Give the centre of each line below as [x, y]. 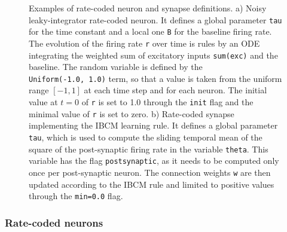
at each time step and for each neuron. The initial [175, 90]
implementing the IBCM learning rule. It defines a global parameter [153, 125]
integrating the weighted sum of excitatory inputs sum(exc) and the [153, 55]
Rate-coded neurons [54, 222]
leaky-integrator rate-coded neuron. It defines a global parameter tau [155, 19]
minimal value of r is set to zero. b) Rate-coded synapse [132, 113]
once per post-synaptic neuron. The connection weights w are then [150, 172]
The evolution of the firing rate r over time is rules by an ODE [144, 43]
